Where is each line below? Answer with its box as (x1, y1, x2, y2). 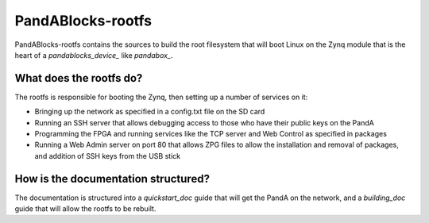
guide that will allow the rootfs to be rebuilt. (14, 204, 157, 213)
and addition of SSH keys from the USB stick (34, 151, 181, 160)
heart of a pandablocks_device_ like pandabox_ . (14, 50, 173, 60)
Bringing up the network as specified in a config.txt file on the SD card (34, 107, 265, 117)
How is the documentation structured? (14, 171, 211, 186)
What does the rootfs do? (14, 71, 143, 85)
